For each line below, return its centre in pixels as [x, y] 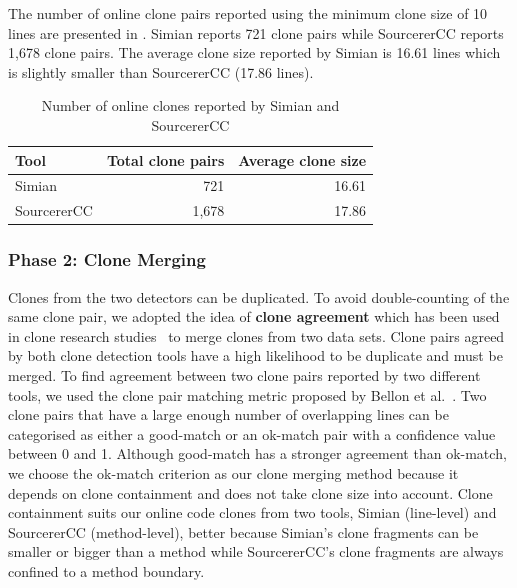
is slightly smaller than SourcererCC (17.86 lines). [161, 71]
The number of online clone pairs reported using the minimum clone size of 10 [248, 13]
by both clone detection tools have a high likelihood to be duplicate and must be [255, 355]
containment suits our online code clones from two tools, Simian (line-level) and [252, 512]
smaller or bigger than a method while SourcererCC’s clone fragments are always [256, 551]
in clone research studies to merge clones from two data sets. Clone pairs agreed [256, 335]
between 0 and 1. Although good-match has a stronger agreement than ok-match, [257, 453]
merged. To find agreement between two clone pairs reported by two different [244, 374]
